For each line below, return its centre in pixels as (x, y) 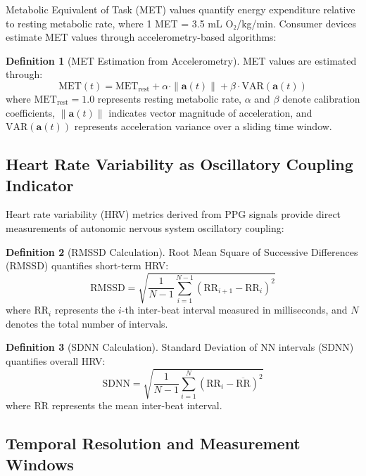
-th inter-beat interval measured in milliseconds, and (234, 310)
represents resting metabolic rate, (169, 98)
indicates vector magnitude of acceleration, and (210, 112)
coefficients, (31, 112)
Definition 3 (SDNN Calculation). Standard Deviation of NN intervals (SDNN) (180, 347)
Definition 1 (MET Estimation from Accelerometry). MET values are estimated (181, 60)
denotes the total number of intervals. (87, 323)
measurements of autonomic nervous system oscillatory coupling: (145, 227)
